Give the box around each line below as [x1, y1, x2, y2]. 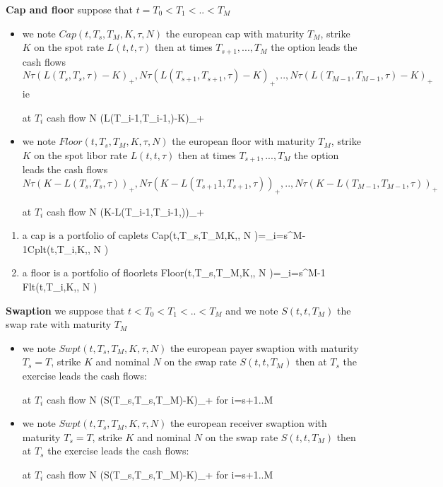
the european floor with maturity [172, 134, 315, 148]
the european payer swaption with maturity [170, 340, 359, 355]
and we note [225, 303, 278, 317]
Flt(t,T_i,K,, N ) [22, 279, 98, 294]
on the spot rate [34, 40, 104, 54]
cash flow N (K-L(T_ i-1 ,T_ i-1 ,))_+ [46, 204, 205, 218]
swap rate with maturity [6, 317, 112, 331]
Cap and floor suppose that [6, 2, 133, 16]
